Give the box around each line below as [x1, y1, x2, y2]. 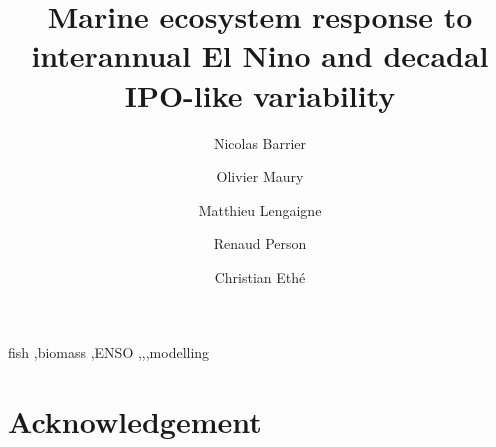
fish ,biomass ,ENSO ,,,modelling [8, 342, 210, 363]
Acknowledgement [8, 401, 262, 442]
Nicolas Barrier [213, 132, 307, 153]
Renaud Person [213, 233, 307, 254]
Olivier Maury [216, 166, 304, 187]
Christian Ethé [214, 266, 306, 287]
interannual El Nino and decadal [31, 35, 489, 76]
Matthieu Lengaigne [198, 199, 322, 220]
